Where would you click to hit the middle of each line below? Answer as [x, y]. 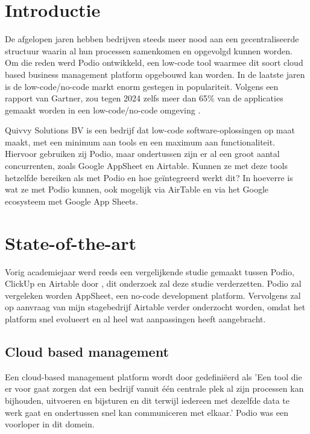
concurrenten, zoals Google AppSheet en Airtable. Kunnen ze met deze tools [146, 166]
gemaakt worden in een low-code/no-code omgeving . [103, 110]
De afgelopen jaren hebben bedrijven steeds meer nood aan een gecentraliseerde [152, 39]
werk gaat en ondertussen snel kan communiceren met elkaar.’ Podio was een [147, 412]
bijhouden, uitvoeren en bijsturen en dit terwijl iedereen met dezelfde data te [147, 400]
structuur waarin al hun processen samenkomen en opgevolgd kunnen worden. [149, 50]
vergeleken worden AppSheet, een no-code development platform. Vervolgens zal [153, 295]
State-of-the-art [71, 242]
